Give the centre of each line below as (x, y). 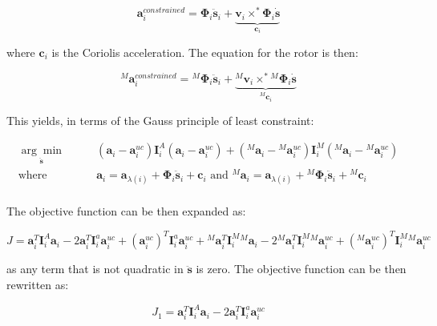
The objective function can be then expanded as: (126, 211)
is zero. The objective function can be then (301, 269)
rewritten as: (38, 284)
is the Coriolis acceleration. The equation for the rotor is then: (205, 52)
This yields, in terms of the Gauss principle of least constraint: (160, 121)
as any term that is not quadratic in (95, 269)
